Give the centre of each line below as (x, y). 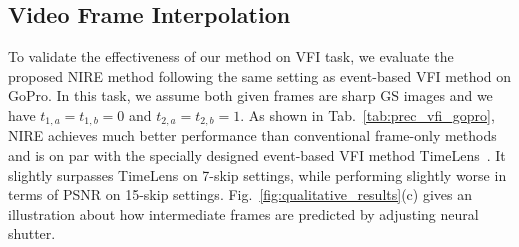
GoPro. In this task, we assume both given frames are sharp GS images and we (250, 95)
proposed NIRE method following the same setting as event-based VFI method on (260, 75)
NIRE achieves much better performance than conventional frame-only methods (252, 135)
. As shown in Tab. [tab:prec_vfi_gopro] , (367, 114)
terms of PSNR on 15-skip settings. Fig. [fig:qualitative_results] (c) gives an (240, 194)
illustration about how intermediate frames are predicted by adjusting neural (243, 213)
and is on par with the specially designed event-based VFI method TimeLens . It (257, 155)
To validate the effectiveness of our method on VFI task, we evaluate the (231, 56)
